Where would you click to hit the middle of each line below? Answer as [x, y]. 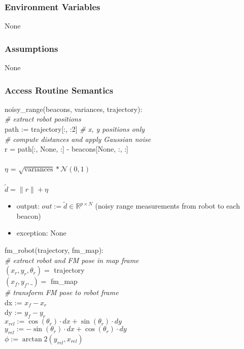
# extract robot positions [43, 119]
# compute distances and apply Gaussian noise [78, 139]
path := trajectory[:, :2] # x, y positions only [75, 129]
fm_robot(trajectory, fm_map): [54, 250]
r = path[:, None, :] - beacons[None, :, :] [66, 149]
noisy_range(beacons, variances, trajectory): [74, 109]
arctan [32, 339]
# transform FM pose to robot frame [62, 292]
